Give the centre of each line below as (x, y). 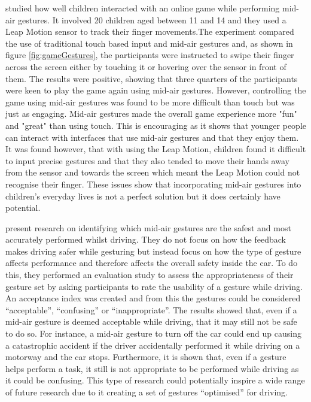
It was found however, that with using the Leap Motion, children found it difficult (156, 149)
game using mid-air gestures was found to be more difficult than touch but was (150, 102)
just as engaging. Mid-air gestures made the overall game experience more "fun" (151, 114)
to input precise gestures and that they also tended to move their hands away (147, 160)
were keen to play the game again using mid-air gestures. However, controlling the (156, 90)
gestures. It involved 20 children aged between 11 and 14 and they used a (152, 19)
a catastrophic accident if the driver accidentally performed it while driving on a (153, 345)
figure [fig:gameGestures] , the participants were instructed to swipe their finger (150, 55)
